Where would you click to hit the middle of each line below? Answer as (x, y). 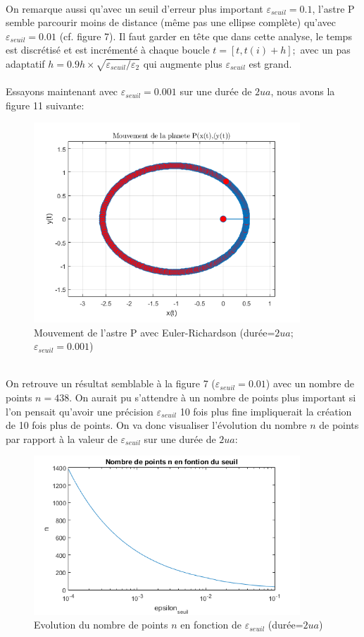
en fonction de (211, 625)
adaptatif (25, 63)
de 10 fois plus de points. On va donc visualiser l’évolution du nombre (156, 425)
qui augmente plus (183, 63)
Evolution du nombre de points (101, 625)
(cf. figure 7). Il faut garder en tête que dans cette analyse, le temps (206, 36)
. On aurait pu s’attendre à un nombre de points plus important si (213, 397)
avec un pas (325, 50)
